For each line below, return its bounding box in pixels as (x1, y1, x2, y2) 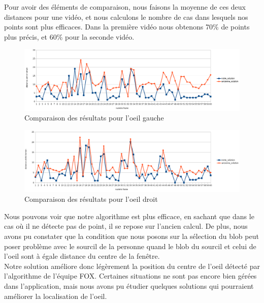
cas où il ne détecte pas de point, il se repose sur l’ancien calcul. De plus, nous (4, 221, 248, 231)
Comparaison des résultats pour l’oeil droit (24, 194, 158, 204)
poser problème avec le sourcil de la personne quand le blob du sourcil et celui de (4, 240, 256, 251)
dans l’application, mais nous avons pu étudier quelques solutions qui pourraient (4, 280, 254, 291)
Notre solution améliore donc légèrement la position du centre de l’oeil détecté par (4, 260, 260, 271)
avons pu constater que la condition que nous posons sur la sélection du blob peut (4, 230, 259, 241)
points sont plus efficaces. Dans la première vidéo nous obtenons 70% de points (4, 21, 250, 32)
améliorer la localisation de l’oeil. (4, 290, 107, 301)
